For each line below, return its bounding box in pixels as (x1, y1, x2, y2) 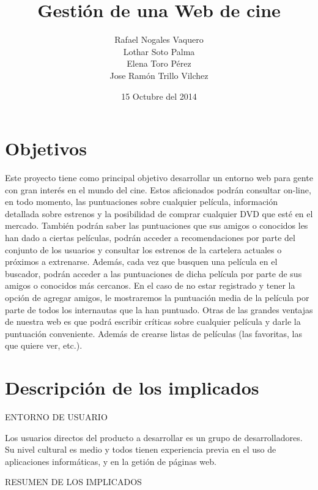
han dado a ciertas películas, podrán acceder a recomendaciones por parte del (5, 231, 295, 243)
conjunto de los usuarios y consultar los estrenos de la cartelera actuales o (5, 243, 282, 256)
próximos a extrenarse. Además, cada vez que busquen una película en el (5, 255, 278, 268)
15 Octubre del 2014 (121, 89, 197, 102)
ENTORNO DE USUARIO (5, 410, 108, 423)
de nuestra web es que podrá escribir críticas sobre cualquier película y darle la (5, 315, 301, 328)
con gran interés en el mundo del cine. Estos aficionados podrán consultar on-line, (5, 183, 311, 196)
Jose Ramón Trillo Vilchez (109, 69, 209, 81)
